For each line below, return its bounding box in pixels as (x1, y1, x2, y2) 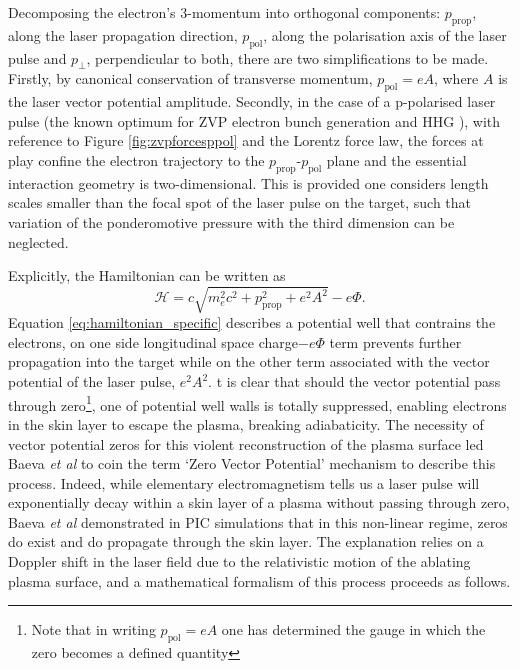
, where (433, 68, 479, 89)
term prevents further (329, 331, 462, 352)
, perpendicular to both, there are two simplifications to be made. (86, 47, 489, 68)
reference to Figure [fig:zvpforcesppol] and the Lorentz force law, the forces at (8, 130, 484, 151)
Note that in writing (31, 619, 156, 640)
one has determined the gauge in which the (221, 619, 486, 640)
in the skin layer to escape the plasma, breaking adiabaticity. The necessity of (8, 413, 484, 434)
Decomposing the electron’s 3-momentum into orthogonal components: (8, 2, 441, 22)
